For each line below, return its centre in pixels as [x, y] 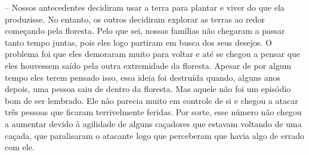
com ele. [20, 147]
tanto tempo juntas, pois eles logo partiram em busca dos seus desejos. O [138, 42]
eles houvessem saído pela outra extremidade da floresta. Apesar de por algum [148, 65]
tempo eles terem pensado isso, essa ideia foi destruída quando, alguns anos [143, 77]
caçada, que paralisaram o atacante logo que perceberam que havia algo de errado [154, 135]
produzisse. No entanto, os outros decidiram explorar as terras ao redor [135, 19]
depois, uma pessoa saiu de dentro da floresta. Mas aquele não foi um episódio [148, 89]
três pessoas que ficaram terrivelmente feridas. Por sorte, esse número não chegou [153, 112]
